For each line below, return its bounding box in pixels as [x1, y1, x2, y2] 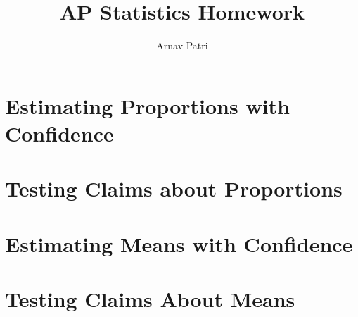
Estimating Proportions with [5, 91, 290, 120]
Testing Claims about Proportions [5, 174, 343, 203]
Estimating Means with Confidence [5, 229, 353, 258]
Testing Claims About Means [5, 285, 295, 313]
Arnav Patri [156, 38, 208, 53]
